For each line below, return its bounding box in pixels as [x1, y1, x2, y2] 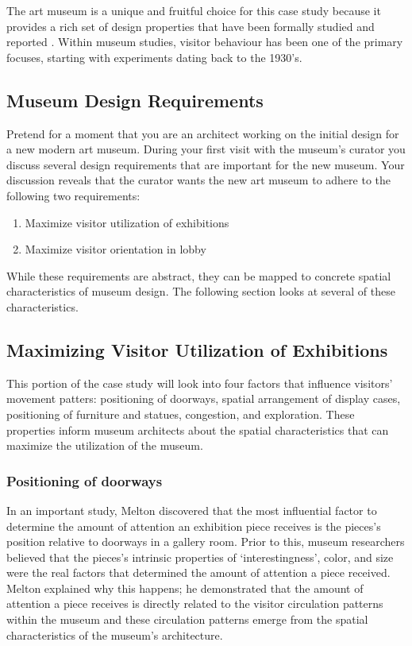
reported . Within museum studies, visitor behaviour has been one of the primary [6, 33, 403, 50]
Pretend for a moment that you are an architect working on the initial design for [6, 125, 399, 141]
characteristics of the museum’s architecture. [6, 626, 223, 643]
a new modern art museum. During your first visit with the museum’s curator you [6, 141, 406, 157]
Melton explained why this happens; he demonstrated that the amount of [6, 579, 364, 596]
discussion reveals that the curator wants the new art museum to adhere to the [6, 172, 391, 188]
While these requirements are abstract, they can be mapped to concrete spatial [6, 267, 391, 284]
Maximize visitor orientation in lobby [25, 241, 206, 257]
